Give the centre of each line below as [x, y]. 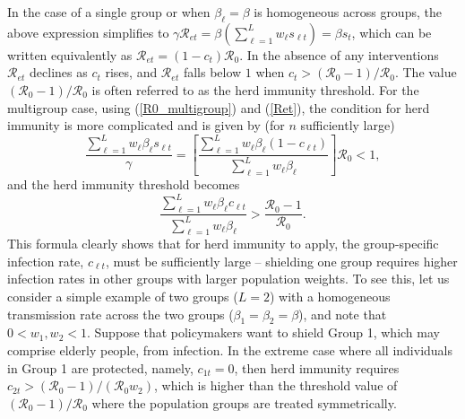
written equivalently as [70, 54]
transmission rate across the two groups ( [121, 314]
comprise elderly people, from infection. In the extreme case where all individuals [230, 350]
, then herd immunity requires [317, 367]
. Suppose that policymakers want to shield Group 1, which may [263, 332]
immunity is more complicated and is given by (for [146, 125]
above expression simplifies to [88, 32]
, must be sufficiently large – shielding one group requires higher [281, 261]
